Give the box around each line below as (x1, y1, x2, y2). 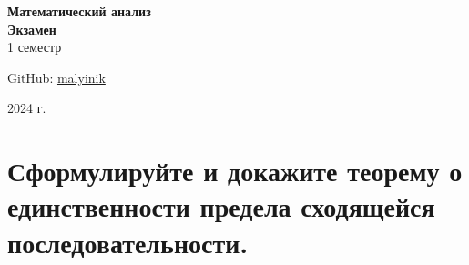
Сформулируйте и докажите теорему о (7, 152, 463, 189)
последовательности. (7, 223, 249, 260)
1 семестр (7, 37, 62, 56)
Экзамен (7, 19, 56, 38)
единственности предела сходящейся (7, 188, 435, 225)
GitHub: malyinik (7, 67, 106, 87)
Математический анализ (7, 2, 151, 20)
